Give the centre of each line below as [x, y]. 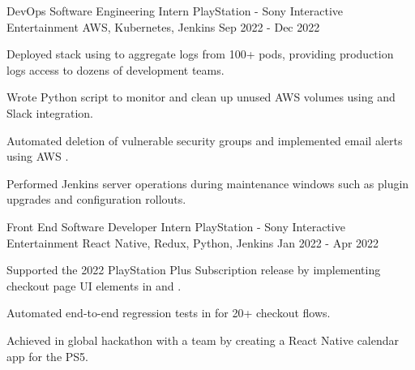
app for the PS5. [47, 356]
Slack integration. [50, 112]
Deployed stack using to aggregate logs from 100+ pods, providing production [200, 54]
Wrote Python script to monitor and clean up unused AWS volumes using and [201, 97]
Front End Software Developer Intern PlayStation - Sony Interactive [176, 226]
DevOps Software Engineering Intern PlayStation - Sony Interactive [175, 11]
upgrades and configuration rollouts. [96, 199]
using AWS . [38, 156]
